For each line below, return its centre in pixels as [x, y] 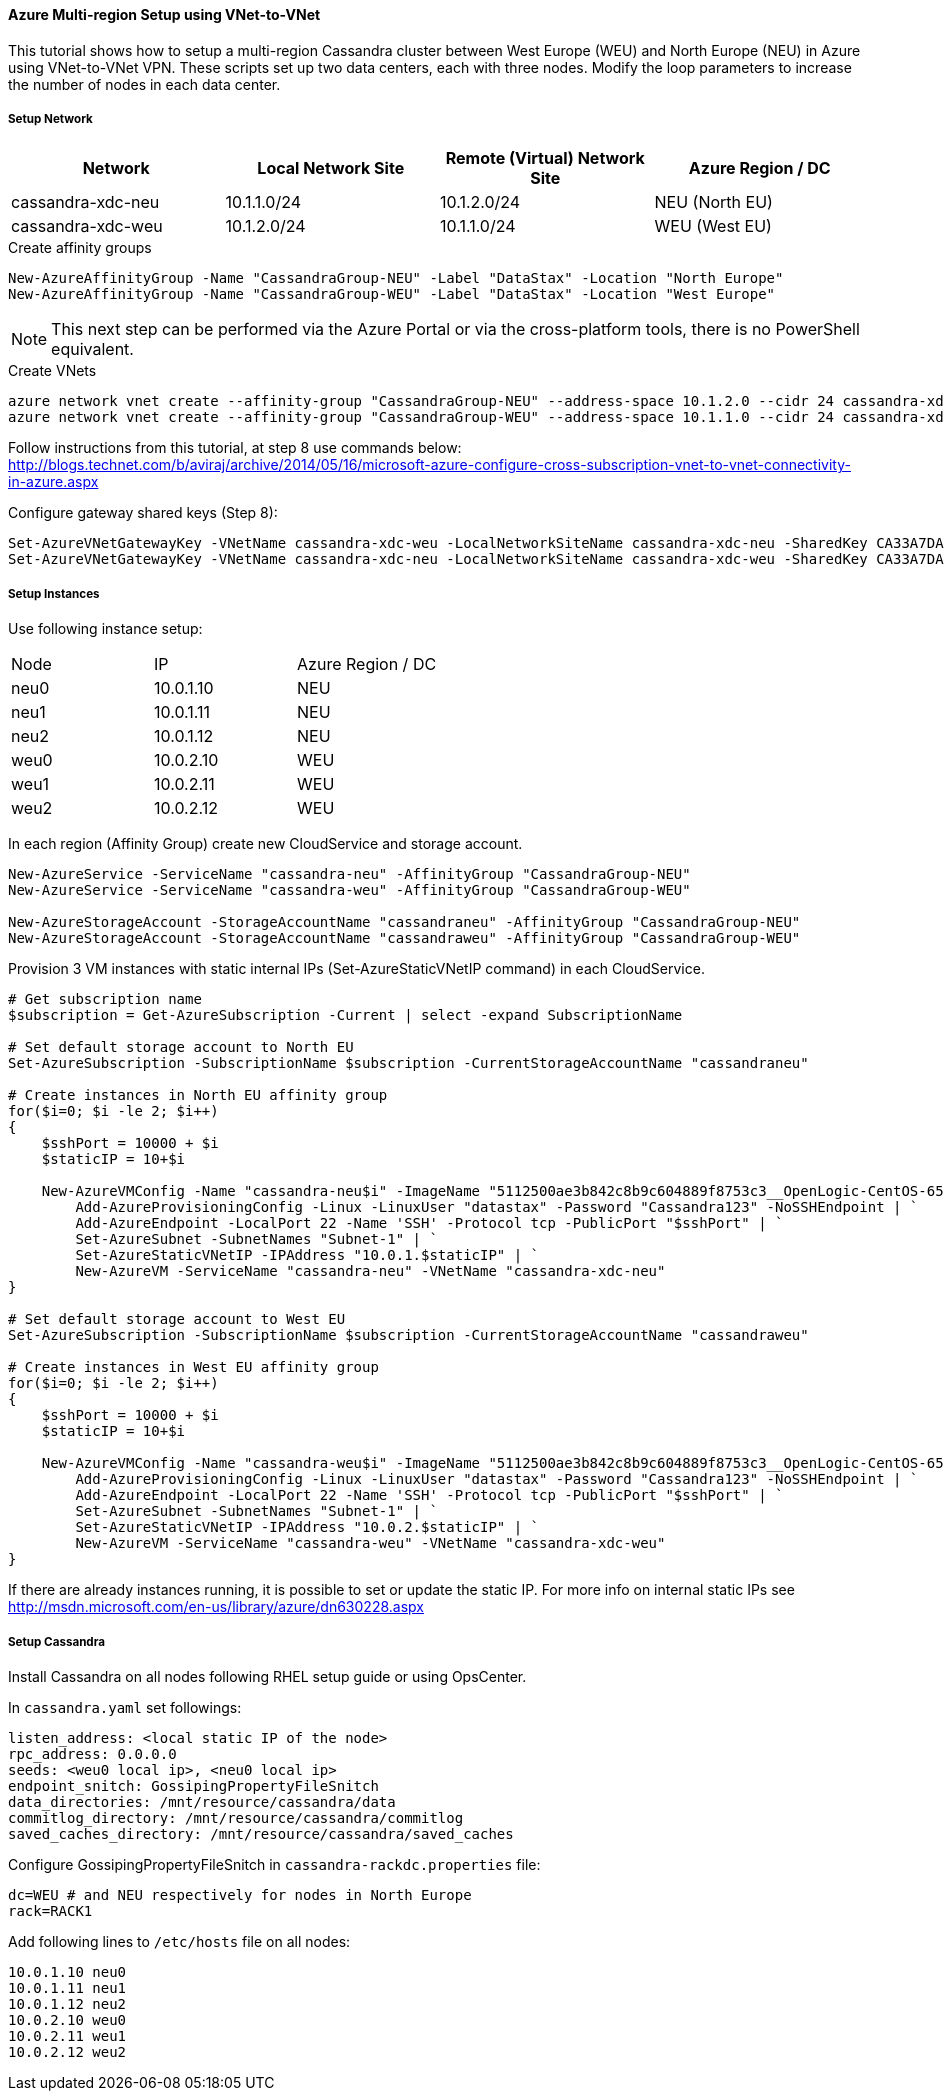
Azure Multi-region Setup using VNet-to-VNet [164, 14]
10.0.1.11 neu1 [67, 1987]
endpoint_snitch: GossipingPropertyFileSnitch [193, 1785]
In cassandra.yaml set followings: [125, 1707]
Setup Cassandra [56, 1641]
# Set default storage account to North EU [181, 1047]
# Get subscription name [105, 999]
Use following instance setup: [105, 629]
